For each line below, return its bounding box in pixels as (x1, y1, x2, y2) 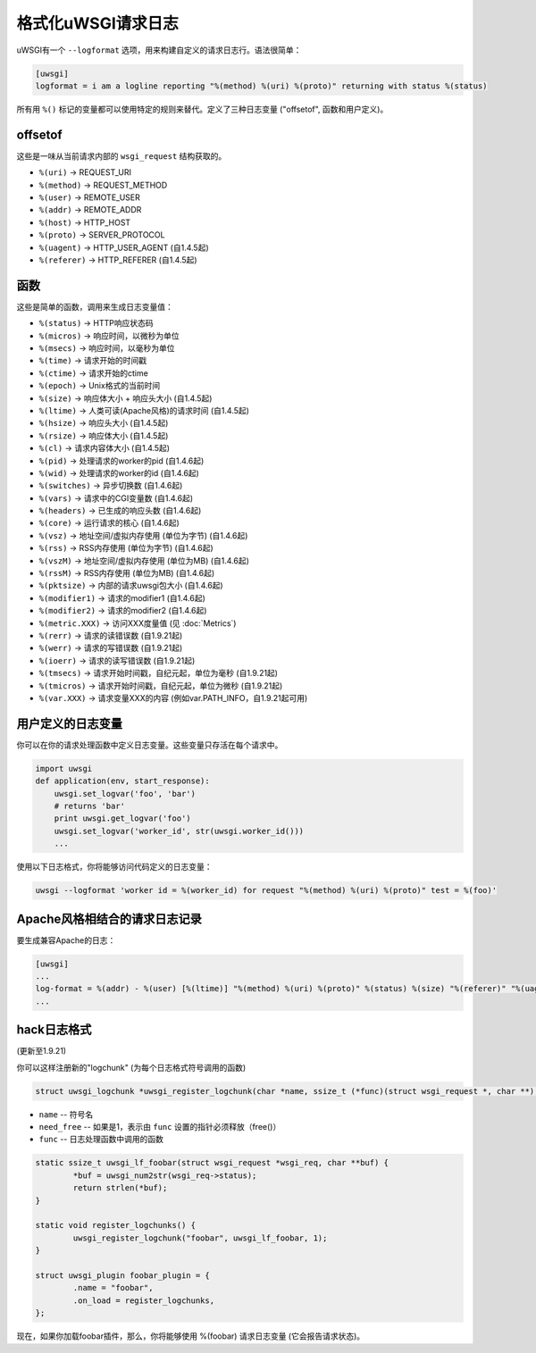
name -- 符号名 (38, 1108, 94, 1120)
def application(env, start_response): (35, 776, 210, 786)
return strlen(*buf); (72, 1183, 168, 1193)
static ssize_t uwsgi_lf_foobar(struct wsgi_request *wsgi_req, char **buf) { (35, 1157, 389, 1168)
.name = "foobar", (72, 1282, 154, 1293)
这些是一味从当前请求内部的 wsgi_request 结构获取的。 (16, 150, 227, 161)
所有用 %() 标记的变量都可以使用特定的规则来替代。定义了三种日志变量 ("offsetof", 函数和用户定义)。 (16, 104, 389, 114)
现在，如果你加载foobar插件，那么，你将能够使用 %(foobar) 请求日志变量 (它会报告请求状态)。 (16, 1331, 365, 1341)
